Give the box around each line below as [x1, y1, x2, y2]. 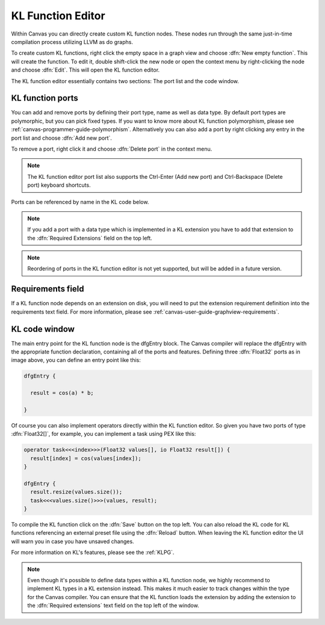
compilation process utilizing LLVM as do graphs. [11, 38, 134, 45]
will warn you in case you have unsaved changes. [11, 538, 135, 545]
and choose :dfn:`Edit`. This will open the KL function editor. [11, 66, 160, 73]
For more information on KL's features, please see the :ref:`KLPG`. [11, 549, 175, 556]
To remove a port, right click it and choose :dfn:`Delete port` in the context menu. [11, 145, 212, 152]
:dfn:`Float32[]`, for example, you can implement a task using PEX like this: [11, 431, 196, 438]
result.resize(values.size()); [30, 488, 123, 496]
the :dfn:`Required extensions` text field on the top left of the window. [27, 602, 200, 609]
